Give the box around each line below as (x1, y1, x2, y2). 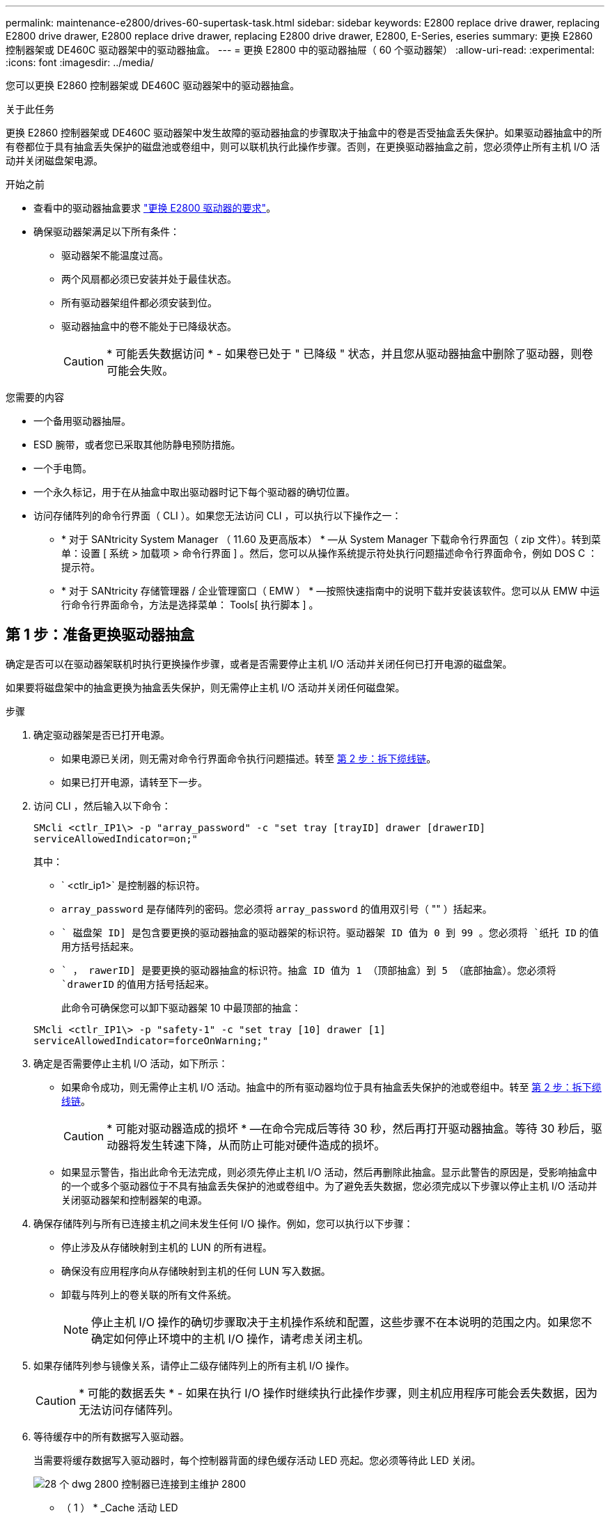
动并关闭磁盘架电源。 (6, 155, 103, 166)
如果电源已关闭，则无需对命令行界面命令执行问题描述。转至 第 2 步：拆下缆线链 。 (61, 752, 437, 764)
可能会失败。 (107, 363, 174, 377)
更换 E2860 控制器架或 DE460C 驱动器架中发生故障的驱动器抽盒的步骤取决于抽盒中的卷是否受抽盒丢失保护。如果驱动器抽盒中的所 (6, 127, 602, 139)
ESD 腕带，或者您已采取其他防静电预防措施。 (33, 439, 241, 450)
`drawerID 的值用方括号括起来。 (61, 977, 214, 990)
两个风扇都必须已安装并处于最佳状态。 (61, 273, 237, 285)
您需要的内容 (6, 391, 64, 403)
